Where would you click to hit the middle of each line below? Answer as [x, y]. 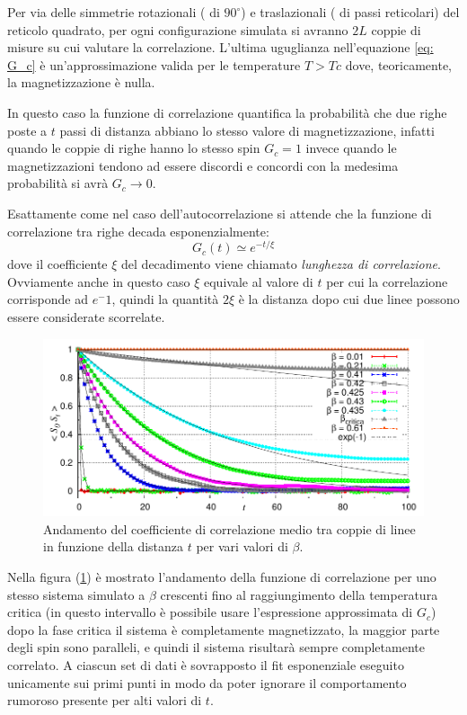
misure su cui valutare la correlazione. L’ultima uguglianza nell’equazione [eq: [220, 47]
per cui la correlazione [387, 281]
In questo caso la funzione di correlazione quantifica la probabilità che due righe [227, 112]
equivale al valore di [258, 281]
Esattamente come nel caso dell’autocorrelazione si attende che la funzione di [220, 213]
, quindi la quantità [165, 299]
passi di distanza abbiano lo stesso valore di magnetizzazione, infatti [247, 130]
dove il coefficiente [57, 264]
